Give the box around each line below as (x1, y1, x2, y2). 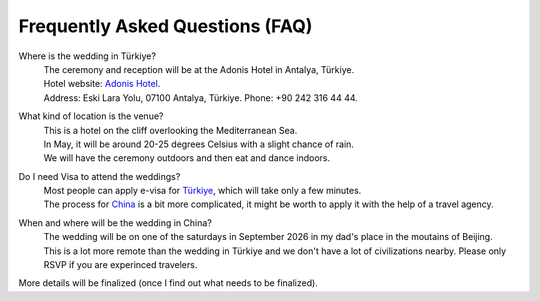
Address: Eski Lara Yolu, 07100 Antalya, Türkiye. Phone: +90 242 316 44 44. (43, 91, 359, 104)
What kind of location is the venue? (18, 110, 164, 122)
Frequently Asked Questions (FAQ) (18, 15, 313, 37)
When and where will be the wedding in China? (18, 216, 212, 229)
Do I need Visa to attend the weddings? (18, 170, 181, 182)
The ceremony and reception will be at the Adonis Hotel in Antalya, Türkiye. (43, 63, 355, 75)
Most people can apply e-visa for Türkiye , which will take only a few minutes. (43, 185, 362, 197)
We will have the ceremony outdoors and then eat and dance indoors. (43, 152, 331, 164)
